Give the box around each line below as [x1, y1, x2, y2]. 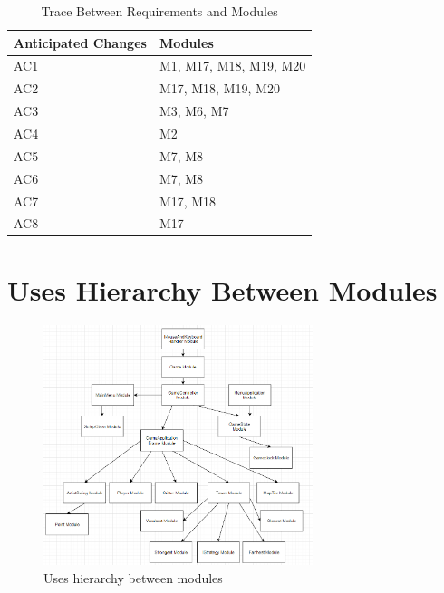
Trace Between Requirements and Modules [41, 2, 278, 20]
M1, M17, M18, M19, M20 [159, 56, 306, 75]
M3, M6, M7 [159, 101, 229, 120]
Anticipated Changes [14, 33, 147, 52]
